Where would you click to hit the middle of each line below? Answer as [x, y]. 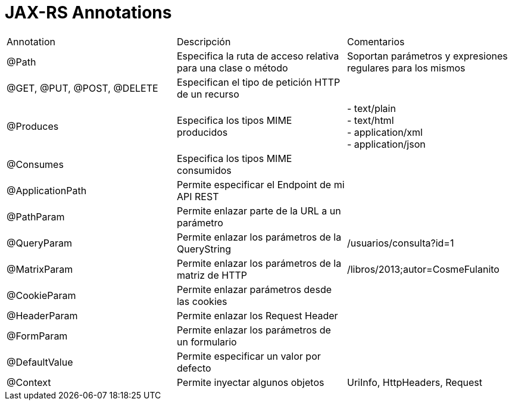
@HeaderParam [42, 315]
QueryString [204, 249]
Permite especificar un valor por [249, 356]
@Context [29, 382]
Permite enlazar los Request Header [257, 315]
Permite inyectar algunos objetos [250, 382]
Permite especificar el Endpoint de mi [260, 184]
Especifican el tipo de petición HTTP [258, 82]
